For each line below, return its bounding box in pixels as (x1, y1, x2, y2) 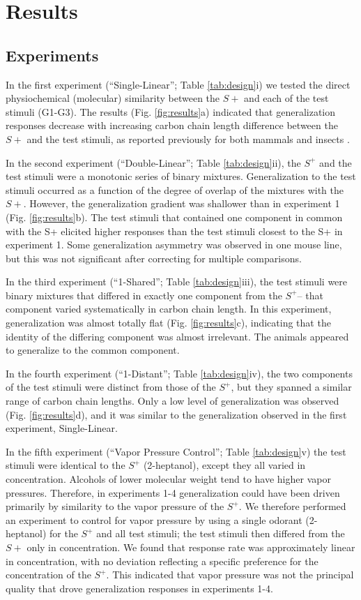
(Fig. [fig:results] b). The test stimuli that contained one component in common (6, 209, 343, 224)
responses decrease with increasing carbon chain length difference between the (6, 118, 338, 133)
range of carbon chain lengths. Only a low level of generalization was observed (6, 393, 339, 408)
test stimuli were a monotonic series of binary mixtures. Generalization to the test (6, 169, 356, 183)
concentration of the (6, 567, 91, 582)
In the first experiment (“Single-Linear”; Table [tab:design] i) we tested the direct (6, 77, 351, 91)
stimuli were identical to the (6, 458, 125, 472)
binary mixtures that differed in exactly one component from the (6, 287, 282, 302)
